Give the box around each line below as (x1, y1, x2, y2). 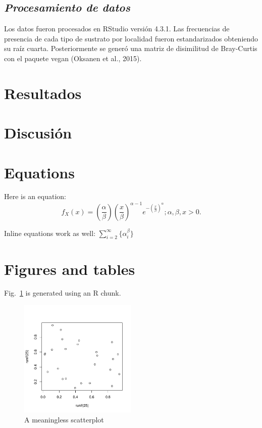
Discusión (4, 122, 72, 143)
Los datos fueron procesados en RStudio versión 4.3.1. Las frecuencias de (4, 23, 230, 34)
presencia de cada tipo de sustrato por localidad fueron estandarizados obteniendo (4, 33, 258, 43)
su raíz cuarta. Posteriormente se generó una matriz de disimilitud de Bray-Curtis (4, 43, 257, 54)
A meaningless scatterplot (24, 414, 104, 424)
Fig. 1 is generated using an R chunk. (4, 288, 121, 298)
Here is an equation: (4, 191, 67, 202)
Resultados (4, 82, 82, 103)
